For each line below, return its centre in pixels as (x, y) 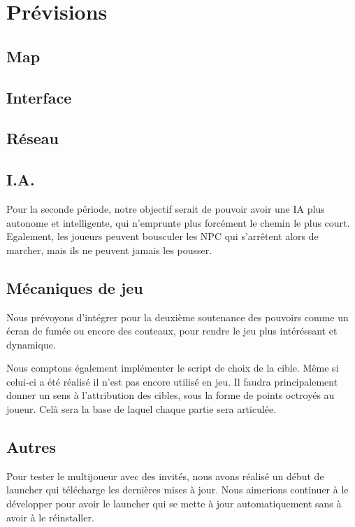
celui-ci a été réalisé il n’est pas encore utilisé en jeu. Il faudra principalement (172, 381)
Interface (39, 97)
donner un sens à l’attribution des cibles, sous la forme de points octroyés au (171, 395)
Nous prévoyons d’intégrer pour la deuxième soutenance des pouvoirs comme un (177, 317)
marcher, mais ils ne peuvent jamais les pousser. (109, 250)
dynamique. (31, 344)
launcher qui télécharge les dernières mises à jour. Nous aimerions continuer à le (177, 490)
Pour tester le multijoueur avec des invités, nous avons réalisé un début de (165, 476)
